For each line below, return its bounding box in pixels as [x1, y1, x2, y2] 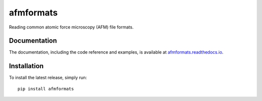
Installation [9, 62, 44, 70]
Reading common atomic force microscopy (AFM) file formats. [9, 24, 134, 30]
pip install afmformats [17, 86, 74, 91]
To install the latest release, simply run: [9, 75, 87, 81]
